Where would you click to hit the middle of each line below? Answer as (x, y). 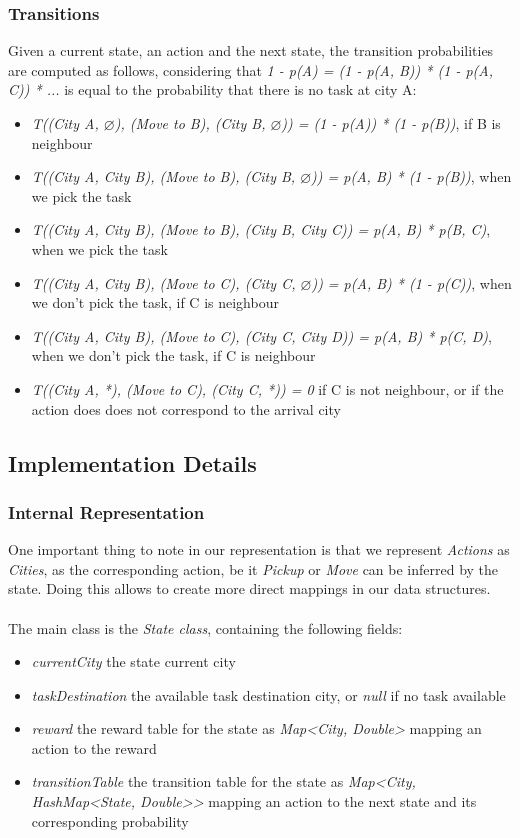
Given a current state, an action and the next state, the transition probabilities (251, 50)
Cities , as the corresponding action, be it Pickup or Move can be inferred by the (253, 568)
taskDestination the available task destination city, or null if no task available (268, 694)
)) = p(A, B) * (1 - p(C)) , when (411, 282)
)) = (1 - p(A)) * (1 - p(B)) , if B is (391, 123)
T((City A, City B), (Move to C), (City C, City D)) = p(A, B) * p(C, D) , (261, 335)
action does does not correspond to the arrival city (186, 408)
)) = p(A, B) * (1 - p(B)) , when (411, 176)
